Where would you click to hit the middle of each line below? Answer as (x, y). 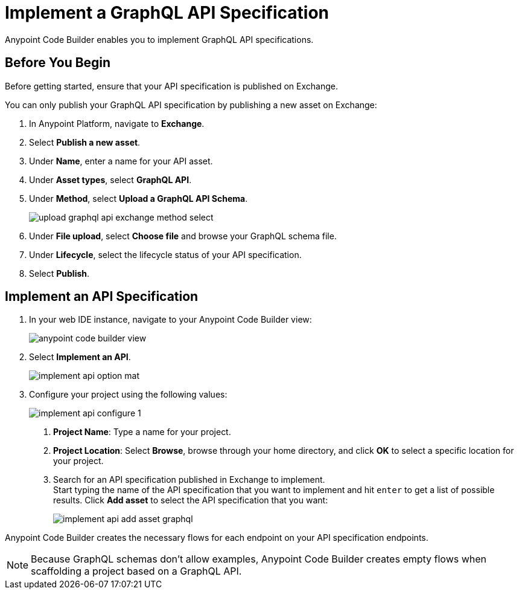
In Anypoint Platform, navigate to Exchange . (117, 123)
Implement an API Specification (102, 297)
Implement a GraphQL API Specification (167, 13)
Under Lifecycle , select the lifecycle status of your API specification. (165, 254)
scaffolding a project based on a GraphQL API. (136, 571)
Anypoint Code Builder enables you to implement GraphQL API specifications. (159, 39)
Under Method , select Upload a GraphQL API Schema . (139, 198)
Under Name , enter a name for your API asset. (121, 161)
